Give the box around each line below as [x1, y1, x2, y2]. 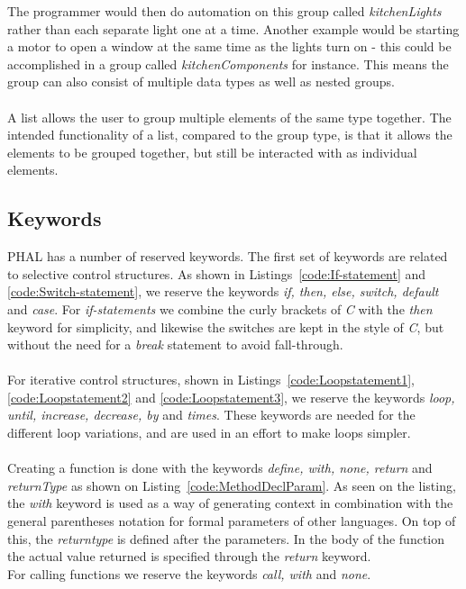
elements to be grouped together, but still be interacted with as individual [7, 142, 417, 161]
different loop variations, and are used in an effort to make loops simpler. [7, 423, 411, 442]
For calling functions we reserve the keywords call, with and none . [7, 564, 371, 583]
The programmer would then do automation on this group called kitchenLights [7, 2, 442, 20]
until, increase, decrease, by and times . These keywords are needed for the [7, 405, 416, 424]
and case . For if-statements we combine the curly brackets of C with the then [7, 299, 433, 318]
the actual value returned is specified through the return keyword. [7, 547, 371, 566]
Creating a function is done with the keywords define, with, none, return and [7, 458, 433, 477]
